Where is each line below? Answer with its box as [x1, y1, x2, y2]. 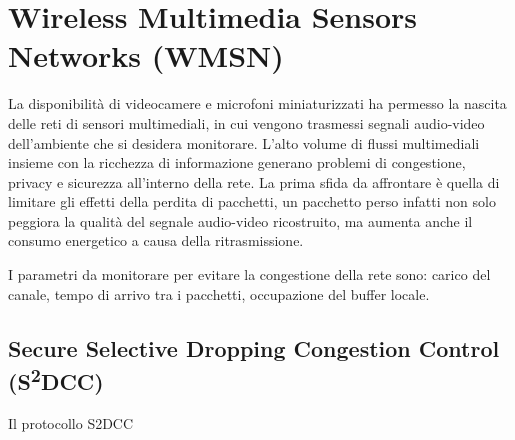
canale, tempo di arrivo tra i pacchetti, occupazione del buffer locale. [8, 283, 430, 304]
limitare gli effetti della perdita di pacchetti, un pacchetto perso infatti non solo [8, 191, 496, 212]
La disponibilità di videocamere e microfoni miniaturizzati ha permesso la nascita [8, 93, 507, 114]
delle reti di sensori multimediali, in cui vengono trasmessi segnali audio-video [8, 112, 485, 133]
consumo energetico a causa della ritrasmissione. [8, 230, 304, 251]
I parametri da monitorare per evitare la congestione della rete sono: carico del [8, 264, 491, 285]
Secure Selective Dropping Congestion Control [8, 332, 500, 363]
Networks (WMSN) [8, 35, 284, 76]
